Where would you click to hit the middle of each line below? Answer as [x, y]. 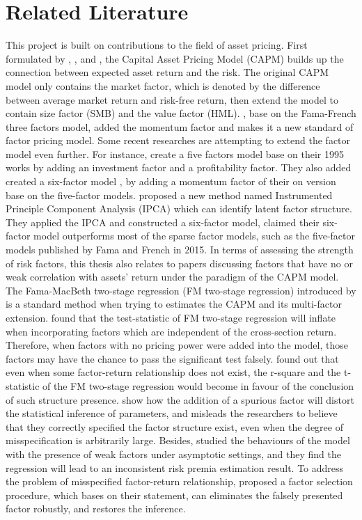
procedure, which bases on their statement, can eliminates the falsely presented [174, 495]
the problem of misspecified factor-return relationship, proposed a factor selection [179, 481]
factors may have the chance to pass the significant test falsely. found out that [172, 358]
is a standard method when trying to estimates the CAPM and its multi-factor [174, 304]
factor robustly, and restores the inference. [96, 509]
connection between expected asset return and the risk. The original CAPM [167, 72]
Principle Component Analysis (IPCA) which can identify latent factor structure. [179, 208]
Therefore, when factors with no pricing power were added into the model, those [177, 345]
